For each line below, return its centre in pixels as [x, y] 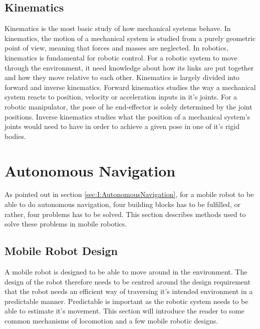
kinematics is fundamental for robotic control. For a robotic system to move [121, 57]
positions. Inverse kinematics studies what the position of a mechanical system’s [127, 116]
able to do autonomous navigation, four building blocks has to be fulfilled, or [122, 204]
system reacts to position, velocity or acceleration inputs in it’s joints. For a [121, 97]
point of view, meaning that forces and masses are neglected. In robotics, [116, 48]
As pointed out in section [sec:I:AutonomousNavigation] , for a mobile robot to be [129, 194]
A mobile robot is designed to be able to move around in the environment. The [126, 272]
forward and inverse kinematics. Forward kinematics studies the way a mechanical [130, 87]
